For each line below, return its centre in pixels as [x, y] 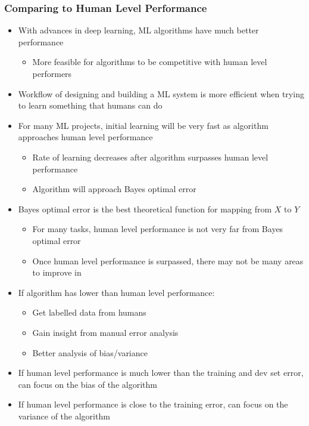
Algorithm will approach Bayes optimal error [114, 189]
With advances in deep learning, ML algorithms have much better [138, 30]
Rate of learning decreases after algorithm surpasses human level [150, 157]
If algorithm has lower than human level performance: [116, 292]
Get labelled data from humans [89, 312]
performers [52, 73]
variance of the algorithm [64, 416]
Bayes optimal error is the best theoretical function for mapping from [145, 209]
